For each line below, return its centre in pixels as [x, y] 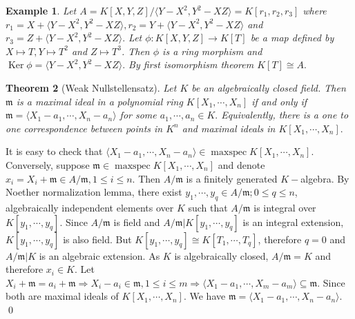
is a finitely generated [232, 178]
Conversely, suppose [48, 164]
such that [208, 207]
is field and [137, 222]
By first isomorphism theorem [191, 64]
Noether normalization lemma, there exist [94, 192]
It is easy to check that [54, 151]
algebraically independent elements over [90, 207]
